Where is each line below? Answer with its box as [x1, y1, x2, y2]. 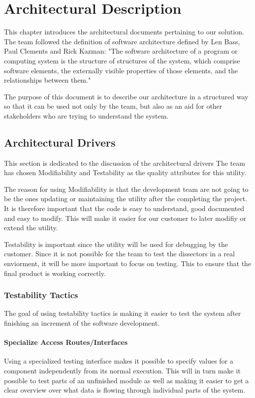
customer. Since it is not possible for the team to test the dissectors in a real [4, 248, 235, 259]
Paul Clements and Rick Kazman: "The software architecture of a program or [4, 46, 238, 56]
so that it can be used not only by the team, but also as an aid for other [4, 101, 223, 111]
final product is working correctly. [4, 268, 106, 278]
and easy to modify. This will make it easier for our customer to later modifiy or [4, 213, 247, 223]
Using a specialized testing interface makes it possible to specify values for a [4, 356, 233, 366]
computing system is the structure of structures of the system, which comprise [4, 55, 240, 65]
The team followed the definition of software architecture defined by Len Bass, [4, 36, 240, 46]
